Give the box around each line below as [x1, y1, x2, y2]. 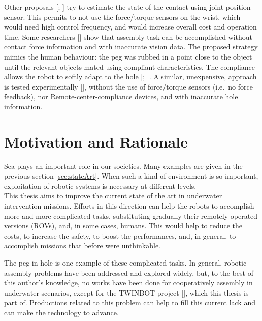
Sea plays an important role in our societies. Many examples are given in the [4, 160, 243, 171]
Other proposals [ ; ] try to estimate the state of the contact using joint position [4, 2, 251, 12]
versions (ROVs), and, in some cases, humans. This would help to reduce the [4, 220, 243, 231]
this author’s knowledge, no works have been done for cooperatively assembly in [4, 277, 253, 288]
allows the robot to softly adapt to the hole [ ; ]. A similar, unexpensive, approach [4, 71, 257, 82]
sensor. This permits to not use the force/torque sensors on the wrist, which [4, 11, 241, 22]
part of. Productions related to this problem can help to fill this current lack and [4, 297, 255, 308]
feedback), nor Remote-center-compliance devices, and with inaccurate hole [4, 91, 238, 102]
